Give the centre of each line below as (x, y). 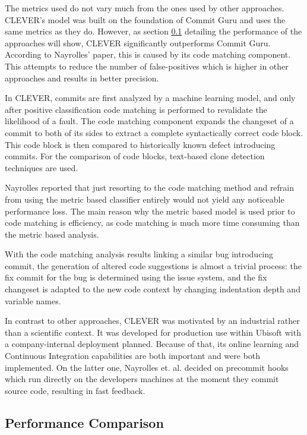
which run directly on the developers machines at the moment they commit (142, 379)
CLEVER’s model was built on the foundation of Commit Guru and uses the (145, 19)
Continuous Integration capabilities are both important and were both (133, 356)
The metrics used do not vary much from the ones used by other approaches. (145, 8)
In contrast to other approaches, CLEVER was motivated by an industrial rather (152, 321)
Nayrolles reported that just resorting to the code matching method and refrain (150, 187)
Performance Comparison (84, 422)
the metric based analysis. (52, 234)
